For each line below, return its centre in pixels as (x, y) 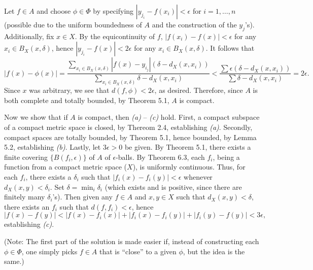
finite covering (26, 157)
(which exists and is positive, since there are (173, 187)
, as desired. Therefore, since (199, 90)
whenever (198, 177)
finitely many (25, 197)
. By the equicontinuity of (115, 36)
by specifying (113, 11)
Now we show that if (36, 117)
